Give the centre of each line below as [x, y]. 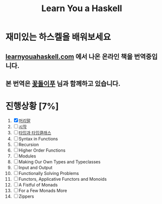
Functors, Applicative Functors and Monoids [63, 179]
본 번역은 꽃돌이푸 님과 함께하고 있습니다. [63, 84]
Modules [27, 156]
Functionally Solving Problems [49, 173]
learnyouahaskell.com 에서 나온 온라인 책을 [69, 56]
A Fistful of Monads [38, 185]
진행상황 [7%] [32, 106]
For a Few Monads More [43, 190]
